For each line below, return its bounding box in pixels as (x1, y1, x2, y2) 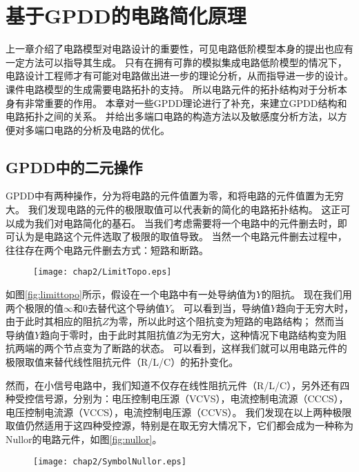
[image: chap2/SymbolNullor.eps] (33, 456, 186, 466)
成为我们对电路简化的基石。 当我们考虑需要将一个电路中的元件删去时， (14, 215, 338, 230)
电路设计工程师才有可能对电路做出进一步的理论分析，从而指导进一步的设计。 (6, 68, 353, 83)
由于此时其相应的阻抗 (6, 314, 102, 328)
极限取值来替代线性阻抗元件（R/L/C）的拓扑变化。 (6, 355, 239, 369)
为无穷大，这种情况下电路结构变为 (182, 327, 337, 342)
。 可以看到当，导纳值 (171, 300, 271, 315)
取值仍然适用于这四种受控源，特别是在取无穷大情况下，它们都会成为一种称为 (6, 418, 353, 433)
